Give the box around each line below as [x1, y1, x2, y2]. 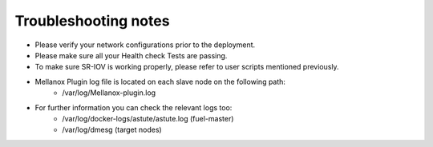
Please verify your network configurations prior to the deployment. [34, 40, 256, 50]
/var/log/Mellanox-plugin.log [62, 88, 156, 97]
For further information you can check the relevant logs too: [34, 102, 233, 112]
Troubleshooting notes [14, 12, 170, 30]
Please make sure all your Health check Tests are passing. [34, 50, 228, 60]
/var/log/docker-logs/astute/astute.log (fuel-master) [62, 113, 234, 123]
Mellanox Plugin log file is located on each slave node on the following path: [34, 77, 286, 86]
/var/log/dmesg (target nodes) [62, 125, 162, 135]
